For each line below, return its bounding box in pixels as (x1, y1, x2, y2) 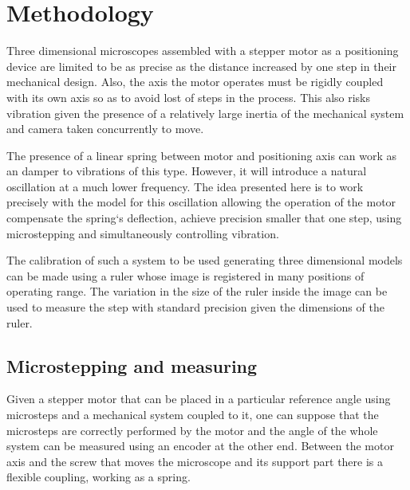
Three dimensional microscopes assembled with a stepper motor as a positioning (6, 42, 399, 59)
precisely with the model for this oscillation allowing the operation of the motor (6, 194, 396, 210)
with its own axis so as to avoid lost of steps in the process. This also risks (6, 88, 371, 105)
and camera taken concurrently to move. (6, 120, 204, 137)
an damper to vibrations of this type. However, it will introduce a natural (6, 163, 367, 179)
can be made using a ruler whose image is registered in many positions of (6, 267, 365, 284)
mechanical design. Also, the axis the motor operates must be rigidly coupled (6, 73, 384, 90)
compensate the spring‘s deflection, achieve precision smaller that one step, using (6, 210, 402, 226)
